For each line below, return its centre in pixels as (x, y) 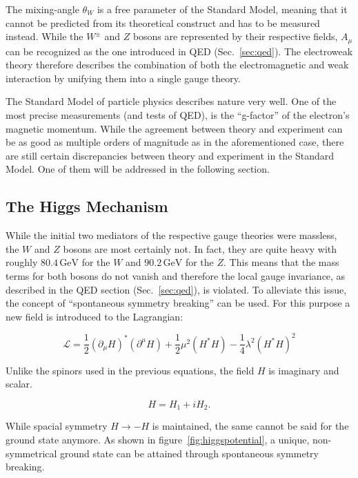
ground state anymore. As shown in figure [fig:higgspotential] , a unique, (158, 440)
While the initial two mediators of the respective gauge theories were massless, (171, 235)
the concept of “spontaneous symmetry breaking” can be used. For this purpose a (178, 303)
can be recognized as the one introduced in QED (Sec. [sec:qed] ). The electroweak (179, 51)
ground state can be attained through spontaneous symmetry (189, 453)
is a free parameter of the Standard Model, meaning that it (222, 9)
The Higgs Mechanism (87, 206)
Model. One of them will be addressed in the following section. (138, 169)
